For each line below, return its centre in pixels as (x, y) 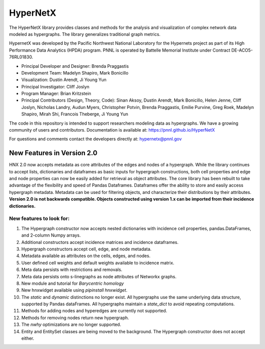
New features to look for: (39, 218)
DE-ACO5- (242, 50)
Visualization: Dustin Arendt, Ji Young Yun (64, 80)
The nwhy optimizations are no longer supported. (71, 324)
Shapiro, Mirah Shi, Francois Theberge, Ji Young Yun (75, 114)
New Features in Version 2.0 (53, 153)
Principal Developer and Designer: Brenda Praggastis (75, 66)
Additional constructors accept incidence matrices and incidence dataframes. (100, 242)
